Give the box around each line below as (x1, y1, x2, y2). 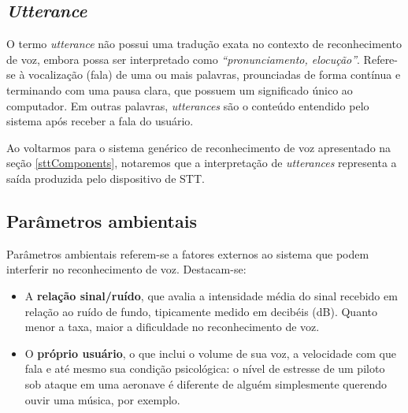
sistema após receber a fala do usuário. (6, 113, 194, 129)
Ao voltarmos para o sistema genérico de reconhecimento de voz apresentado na (6, 139, 391, 155)
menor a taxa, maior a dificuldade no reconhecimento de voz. (24, 318, 320, 335)
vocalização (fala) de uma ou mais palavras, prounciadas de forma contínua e (28, 66, 401, 83)
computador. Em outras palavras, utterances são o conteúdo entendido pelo (6, 97, 369, 113)
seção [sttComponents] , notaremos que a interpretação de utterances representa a (6, 154, 397, 171)
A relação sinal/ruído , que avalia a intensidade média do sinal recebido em (24, 287, 398, 303)
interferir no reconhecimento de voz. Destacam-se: (6, 261, 247, 277)
